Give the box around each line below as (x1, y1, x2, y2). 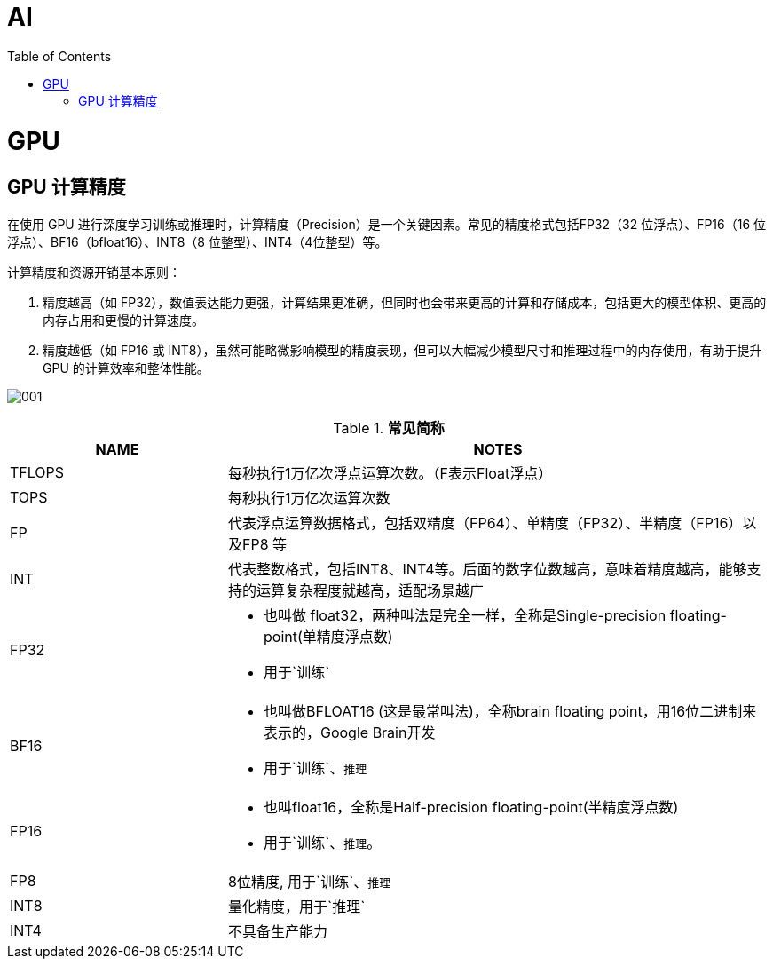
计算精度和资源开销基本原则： (7, 264, 181, 280)
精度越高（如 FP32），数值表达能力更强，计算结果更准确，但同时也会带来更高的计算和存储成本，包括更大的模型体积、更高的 (43, 294, 767, 310)
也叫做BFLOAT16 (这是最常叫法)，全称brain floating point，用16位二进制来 (263, 701, 757, 720)
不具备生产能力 (227, 922, 327, 940)
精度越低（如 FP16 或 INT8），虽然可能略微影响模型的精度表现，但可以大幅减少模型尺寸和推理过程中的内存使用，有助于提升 (43, 342, 762, 358)
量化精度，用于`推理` (227, 897, 366, 915)
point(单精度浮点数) (263, 627, 393, 645)
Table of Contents (7, 48, 112, 64)
